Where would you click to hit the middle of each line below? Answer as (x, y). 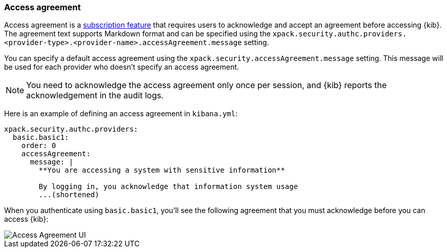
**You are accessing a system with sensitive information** (162, 170)
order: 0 (39, 146)
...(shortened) (69, 195)
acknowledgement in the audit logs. (95, 96)
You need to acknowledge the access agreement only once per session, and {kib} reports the (207, 85)
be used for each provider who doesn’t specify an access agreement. (122, 67)
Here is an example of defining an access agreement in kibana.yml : (121, 114)
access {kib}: (26, 219)
